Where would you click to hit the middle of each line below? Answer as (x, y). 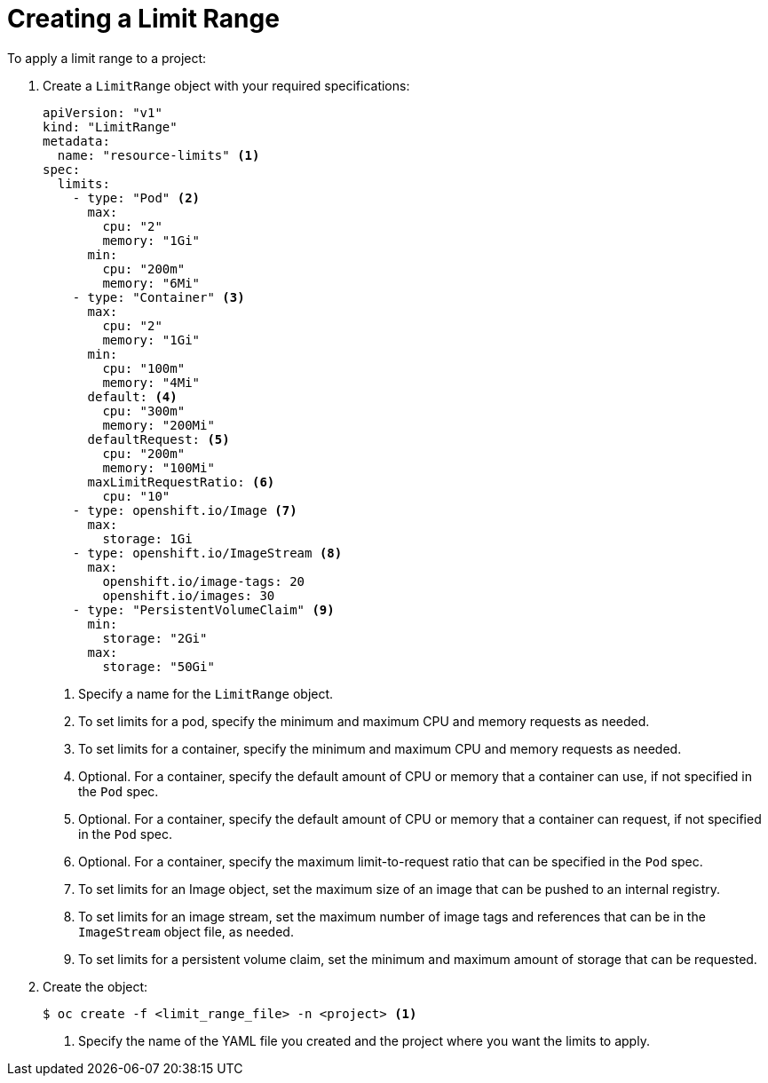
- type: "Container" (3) (158, 297)
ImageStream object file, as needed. (186, 931)
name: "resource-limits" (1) (158, 155)
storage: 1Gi (147, 538)
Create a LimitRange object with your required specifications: (226, 85)
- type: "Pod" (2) (136, 198)
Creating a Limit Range (143, 19)
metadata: (76, 141)
